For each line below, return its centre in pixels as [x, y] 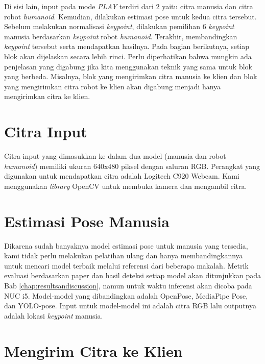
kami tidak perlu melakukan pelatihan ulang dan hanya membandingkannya [124, 256]
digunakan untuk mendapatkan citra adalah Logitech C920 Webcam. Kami [122, 176]
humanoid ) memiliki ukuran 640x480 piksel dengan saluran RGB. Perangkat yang [132, 166]
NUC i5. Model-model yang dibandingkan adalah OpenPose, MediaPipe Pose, [126, 295]
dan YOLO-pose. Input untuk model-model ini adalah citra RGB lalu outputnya [130, 306]
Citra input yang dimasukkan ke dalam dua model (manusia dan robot [115, 156]
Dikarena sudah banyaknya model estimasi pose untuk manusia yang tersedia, [126, 245]
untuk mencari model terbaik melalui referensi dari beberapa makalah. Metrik [126, 265]
